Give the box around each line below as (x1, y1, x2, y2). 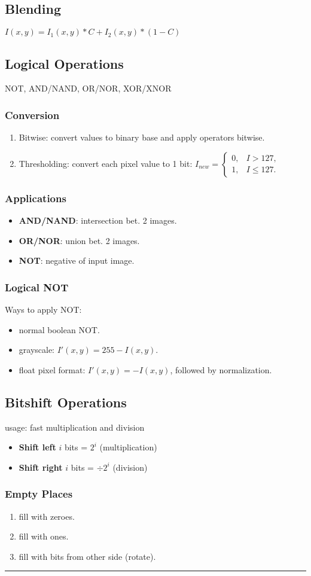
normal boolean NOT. (19, 323, 100, 336)
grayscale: (19, 343, 55, 356)
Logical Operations (5, 54, 124, 72)
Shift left (19, 441, 56, 453)
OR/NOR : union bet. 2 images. (19, 234, 140, 246)
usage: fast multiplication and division (5, 420, 145, 433)
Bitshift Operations (5, 392, 127, 411)
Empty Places (5, 486, 73, 501)
